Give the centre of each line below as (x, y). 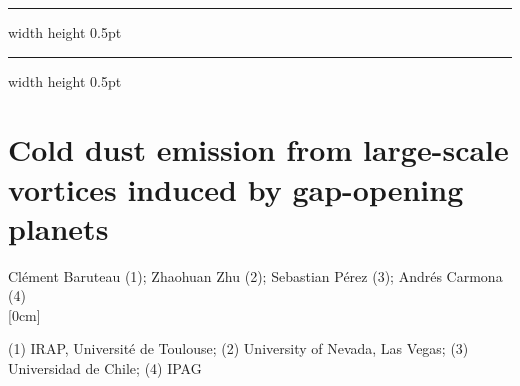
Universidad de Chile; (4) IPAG (105, 368)
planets (58, 227)
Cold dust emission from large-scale (258, 149)
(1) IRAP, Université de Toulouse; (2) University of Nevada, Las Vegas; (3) (238, 348)
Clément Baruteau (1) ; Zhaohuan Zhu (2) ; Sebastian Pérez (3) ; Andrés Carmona (255, 275)
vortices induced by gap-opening (236, 188)
